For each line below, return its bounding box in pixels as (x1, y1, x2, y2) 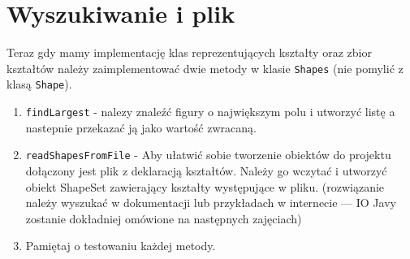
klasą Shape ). (6, 76, 72, 93)
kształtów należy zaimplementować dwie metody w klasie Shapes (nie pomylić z (6, 59, 404, 76)
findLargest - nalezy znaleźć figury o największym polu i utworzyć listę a (25, 103, 395, 120)
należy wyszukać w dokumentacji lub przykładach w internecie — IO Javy (25, 194, 396, 211)
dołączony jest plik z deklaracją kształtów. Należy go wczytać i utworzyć (25, 162, 387, 179)
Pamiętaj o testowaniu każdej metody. (25, 237, 216, 254)
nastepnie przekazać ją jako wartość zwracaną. (25, 119, 257, 136)
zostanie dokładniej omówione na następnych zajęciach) (25, 209, 302, 227)
